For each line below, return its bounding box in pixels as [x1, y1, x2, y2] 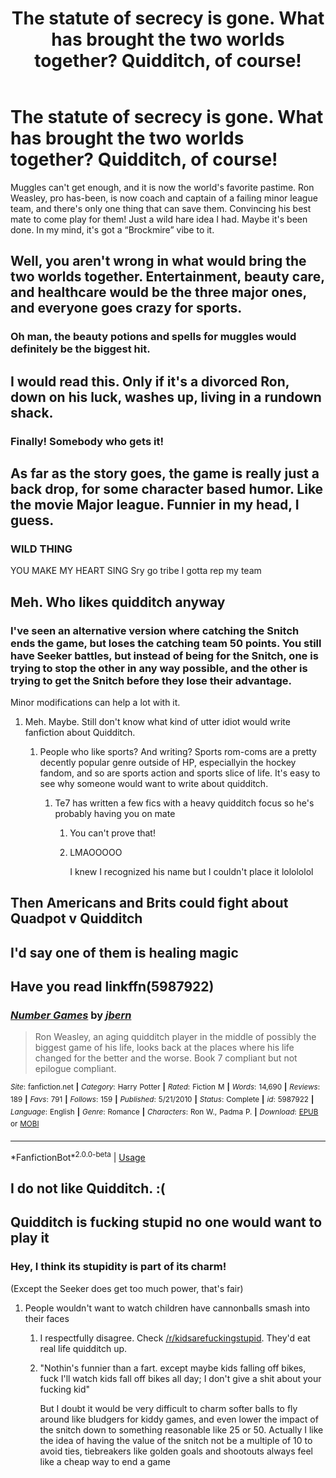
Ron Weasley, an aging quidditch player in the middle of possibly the [34, 1031, 317, 1043]
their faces [24, 1312, 70, 1324]
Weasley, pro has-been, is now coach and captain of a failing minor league [10, 192, 318, 204]
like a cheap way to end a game [39, 1455, 171, 1467]
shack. [10, 404, 54, 421]
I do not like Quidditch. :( [10, 1180, 166, 1197]
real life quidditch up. [39, 1342, 128, 1354]
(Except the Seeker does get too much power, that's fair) [10, 1282, 244, 1294]
